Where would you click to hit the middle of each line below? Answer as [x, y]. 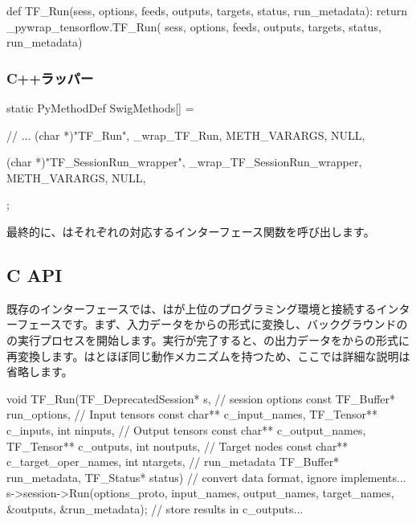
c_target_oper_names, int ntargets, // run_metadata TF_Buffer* [173, 462]
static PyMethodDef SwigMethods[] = [100, 108]
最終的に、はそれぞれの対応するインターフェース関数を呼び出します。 [191, 231]
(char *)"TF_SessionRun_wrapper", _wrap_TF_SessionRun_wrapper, [184, 162]
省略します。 [40, 372]
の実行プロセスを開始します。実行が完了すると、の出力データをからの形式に [208, 339]
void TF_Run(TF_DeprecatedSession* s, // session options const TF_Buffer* [201, 398]
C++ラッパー [50, 78]
